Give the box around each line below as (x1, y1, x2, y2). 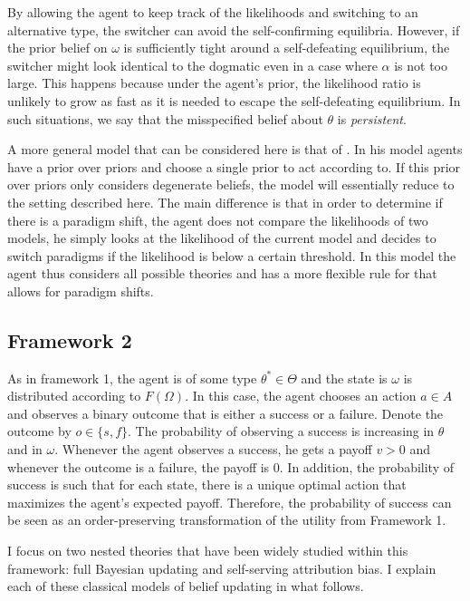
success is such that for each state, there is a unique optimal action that (7, 475, 407, 494)
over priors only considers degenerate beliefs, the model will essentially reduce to (7, 175, 455, 194)
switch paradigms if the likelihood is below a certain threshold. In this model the (7, 246, 456, 265)
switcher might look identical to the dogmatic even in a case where (7, 55, 378, 74)
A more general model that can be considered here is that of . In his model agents (7, 140, 463, 159)
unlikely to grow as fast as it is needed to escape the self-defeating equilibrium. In (7, 91, 461, 110)
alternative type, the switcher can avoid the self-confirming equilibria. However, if (7, 20, 460, 39)
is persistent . (337, 109, 407, 128)
